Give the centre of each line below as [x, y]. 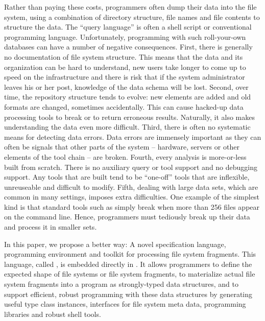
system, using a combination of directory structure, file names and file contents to [132, 17]
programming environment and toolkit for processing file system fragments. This [130, 254]
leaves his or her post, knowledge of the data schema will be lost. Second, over [126, 87]
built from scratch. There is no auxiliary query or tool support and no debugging [131, 167]
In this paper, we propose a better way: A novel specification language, [115, 244]
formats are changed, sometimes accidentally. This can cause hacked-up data [124, 106]
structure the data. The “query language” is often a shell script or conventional [128, 27]
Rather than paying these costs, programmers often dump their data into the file [130, 7]
